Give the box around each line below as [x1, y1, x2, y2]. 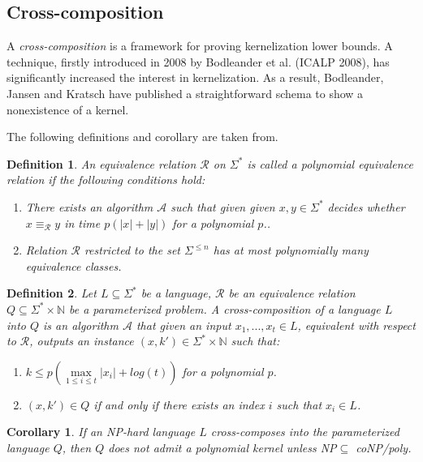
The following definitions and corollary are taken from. [6, 128, 278, 145]
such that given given [170, 198, 275, 215]
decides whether [327, 198, 405, 215]
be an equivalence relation [228, 284, 356, 302]
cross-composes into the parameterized [210, 423, 399, 440]
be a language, [140, 284, 212, 302]
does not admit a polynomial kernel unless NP [108, 438, 337, 456]
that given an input [136, 316, 231, 333]
